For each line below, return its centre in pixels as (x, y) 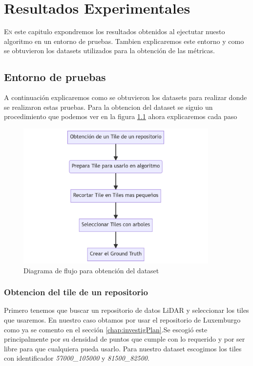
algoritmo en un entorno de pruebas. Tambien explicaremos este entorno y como (124, 41)
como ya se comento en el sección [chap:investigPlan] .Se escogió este (106, 329)
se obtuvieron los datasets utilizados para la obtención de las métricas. (109, 51)
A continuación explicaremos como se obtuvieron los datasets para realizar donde (126, 97)
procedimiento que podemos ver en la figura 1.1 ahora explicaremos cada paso (121, 116)
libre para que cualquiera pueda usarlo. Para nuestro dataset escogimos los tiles (123, 348)
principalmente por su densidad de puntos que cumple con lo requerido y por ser (125, 339)
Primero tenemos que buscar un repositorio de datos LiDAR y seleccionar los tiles (126, 310)
